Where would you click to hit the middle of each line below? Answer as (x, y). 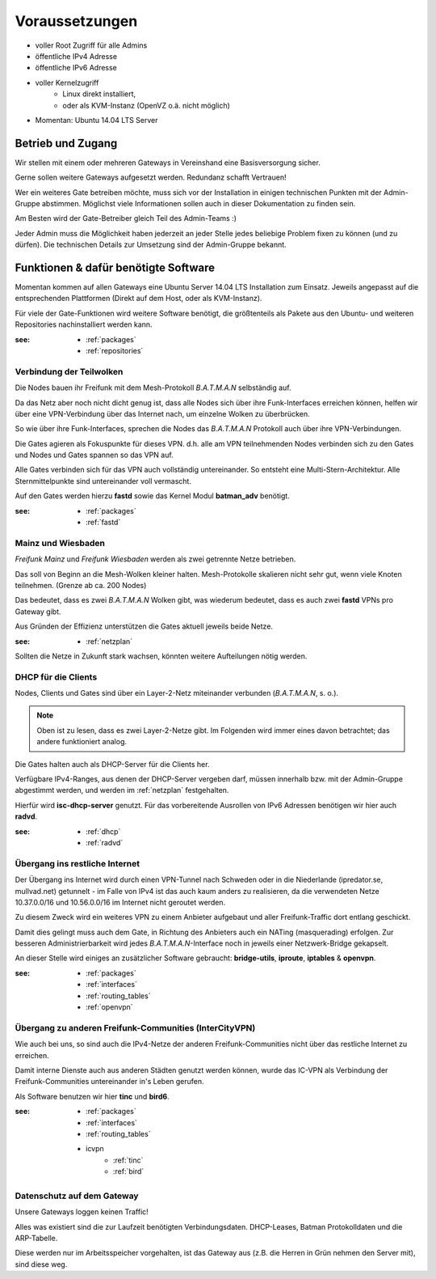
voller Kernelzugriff (67, 83)
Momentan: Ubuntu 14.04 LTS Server (96, 120)
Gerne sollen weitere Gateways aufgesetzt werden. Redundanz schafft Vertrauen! (151, 177)
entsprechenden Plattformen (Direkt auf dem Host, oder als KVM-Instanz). (138, 299)
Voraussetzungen (76, 21)
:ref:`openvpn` (109, 1007)
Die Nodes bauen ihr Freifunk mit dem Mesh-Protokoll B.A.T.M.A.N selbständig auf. (153, 388)
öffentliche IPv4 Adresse (76, 56)
